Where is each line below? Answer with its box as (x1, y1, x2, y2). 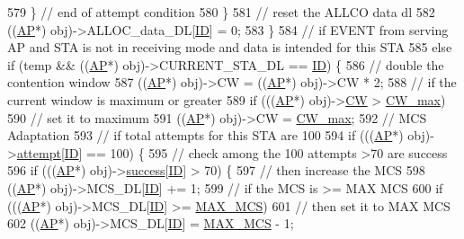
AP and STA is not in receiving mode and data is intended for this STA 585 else (7, 38, 452, 57)
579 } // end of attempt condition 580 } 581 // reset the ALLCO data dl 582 (7, 3, 435, 21)
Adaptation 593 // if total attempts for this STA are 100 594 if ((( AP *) (7, 126, 404, 145)
